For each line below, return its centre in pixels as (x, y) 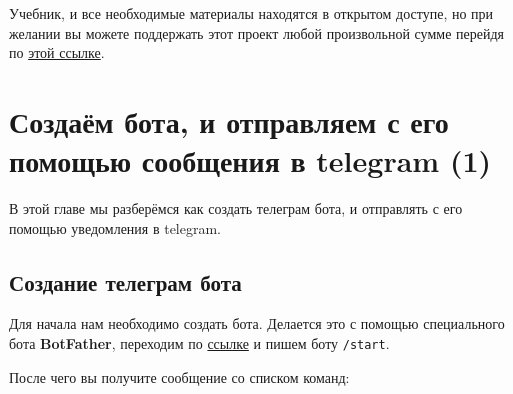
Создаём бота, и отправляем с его (229, 120)
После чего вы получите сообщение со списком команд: (179, 376)
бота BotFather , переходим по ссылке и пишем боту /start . (199, 343)
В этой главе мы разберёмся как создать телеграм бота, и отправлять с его (236, 208)
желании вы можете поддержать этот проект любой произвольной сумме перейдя (256, 32)
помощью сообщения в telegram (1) (250, 160)
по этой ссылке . (57, 52)
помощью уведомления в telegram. (115, 227)
